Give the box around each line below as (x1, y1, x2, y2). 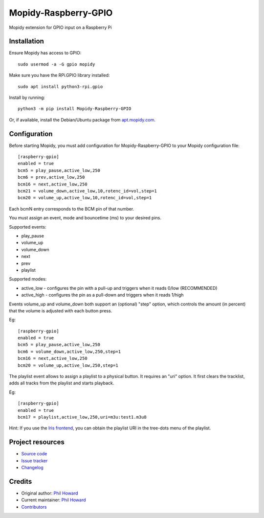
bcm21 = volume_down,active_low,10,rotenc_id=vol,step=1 (18, 188, 157, 194)
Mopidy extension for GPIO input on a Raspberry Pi (9, 24, 112, 30)
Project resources (9, 438, 65, 447)
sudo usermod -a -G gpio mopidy (18, 61, 95, 67)
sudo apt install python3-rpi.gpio (18, 84, 103, 89)
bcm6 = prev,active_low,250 (18, 174, 85, 180)
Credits (9, 477, 32, 486)
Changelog (21, 465, 44, 471)
